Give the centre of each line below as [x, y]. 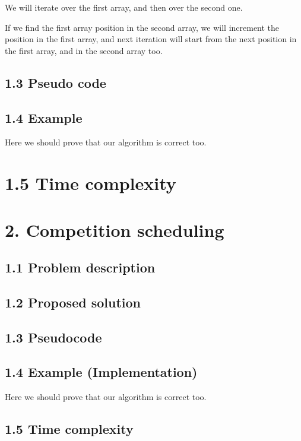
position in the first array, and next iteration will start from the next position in [151, 39]
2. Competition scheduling [115, 229]
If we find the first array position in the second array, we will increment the [142, 27]
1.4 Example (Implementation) [101, 372]
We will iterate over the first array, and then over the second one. [124, 7]
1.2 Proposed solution [73, 302]
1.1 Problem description [80, 267]
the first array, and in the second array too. [84, 50]
